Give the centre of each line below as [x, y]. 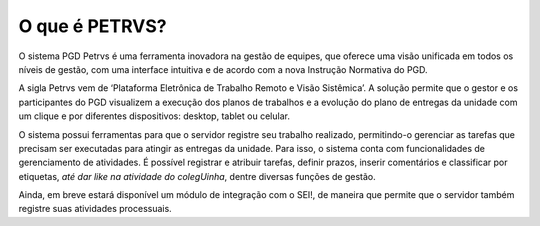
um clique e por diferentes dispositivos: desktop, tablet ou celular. [154, 116]
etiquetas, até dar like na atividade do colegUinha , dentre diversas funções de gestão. [197, 176]
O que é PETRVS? [92, 26]
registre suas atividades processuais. [95, 209]
